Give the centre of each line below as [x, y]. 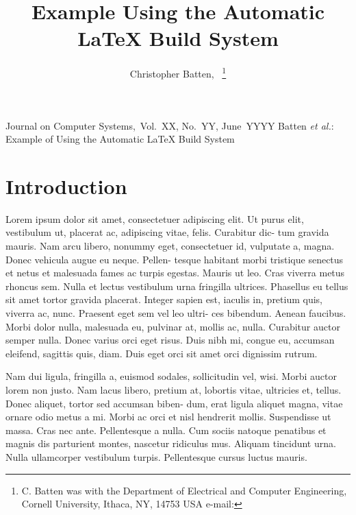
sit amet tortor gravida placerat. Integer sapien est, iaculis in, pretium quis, [164, 299]
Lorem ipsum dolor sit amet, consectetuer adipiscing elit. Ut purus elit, [155, 218]
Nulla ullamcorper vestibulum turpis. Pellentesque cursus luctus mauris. [156, 456]
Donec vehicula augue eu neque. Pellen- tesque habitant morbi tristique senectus [175, 259]
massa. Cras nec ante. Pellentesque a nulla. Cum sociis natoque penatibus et [166, 430]
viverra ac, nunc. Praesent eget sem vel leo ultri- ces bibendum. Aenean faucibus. [176, 313]
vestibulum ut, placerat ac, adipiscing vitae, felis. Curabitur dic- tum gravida [167, 232]
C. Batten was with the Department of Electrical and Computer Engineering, [184, 490]
